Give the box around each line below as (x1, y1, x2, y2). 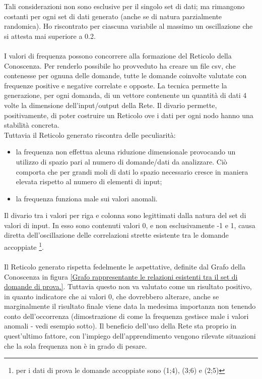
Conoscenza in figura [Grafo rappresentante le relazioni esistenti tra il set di (4, 271, 238, 282)
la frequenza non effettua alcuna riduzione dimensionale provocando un (16, 146, 236, 157)
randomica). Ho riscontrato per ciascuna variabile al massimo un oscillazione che (4, 21, 253, 31)
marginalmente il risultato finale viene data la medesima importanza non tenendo (4, 301, 256, 311)
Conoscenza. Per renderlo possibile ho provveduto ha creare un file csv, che (4, 60, 236, 71)
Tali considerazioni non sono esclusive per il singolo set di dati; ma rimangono (4, 1, 245, 11)
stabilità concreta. (4, 120, 59, 130)
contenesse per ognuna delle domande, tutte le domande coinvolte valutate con (4, 70, 247, 81)
